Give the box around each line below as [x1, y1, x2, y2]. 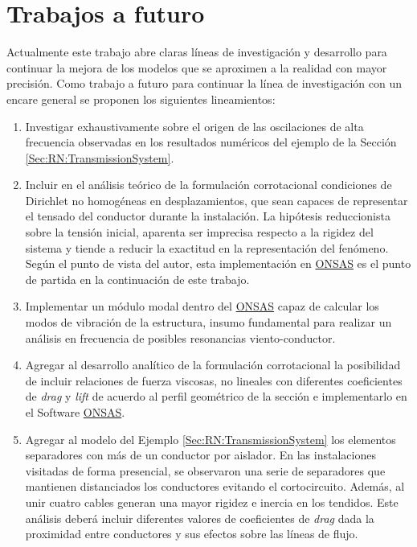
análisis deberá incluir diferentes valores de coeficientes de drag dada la [25, 509, 374, 526]
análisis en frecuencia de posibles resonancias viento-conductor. [25, 329, 336, 346]
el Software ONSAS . [25, 404, 125, 420]
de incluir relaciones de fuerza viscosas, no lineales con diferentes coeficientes [25, 372, 403, 389]
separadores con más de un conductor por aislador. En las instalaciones [25, 446, 376, 463]
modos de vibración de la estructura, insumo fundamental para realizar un [25, 314, 392, 331]
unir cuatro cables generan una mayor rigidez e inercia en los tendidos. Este [25, 493, 399, 510]
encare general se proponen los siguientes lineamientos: [6, 90, 276, 107]
